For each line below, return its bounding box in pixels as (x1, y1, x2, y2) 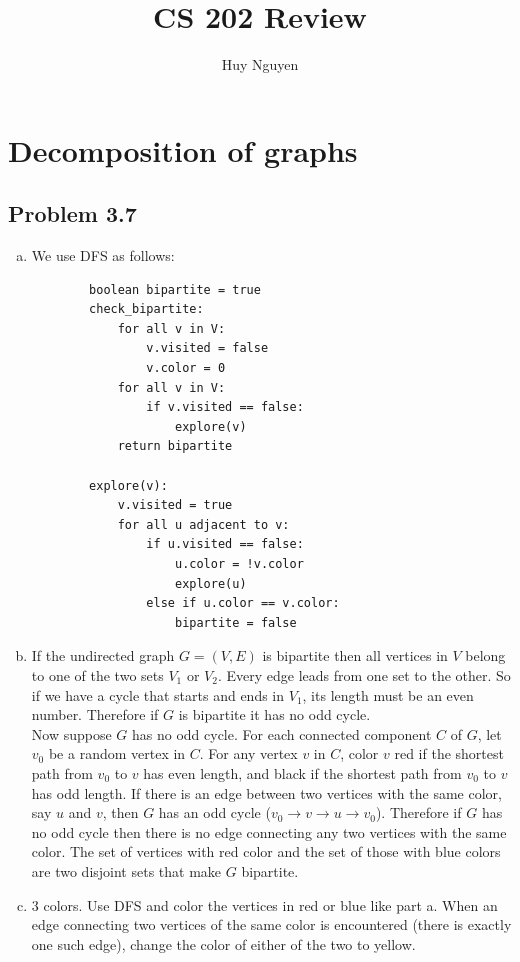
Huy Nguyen (221, 54, 299, 75)
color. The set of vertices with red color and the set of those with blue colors (31, 841, 501, 862)
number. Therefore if (31, 704, 159, 725)
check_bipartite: (89, 302, 204, 317)
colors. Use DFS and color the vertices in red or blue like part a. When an (43, 894, 498, 915)
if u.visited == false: (146, 537, 304, 552)
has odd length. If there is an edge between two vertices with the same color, (31, 782, 502, 803)
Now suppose (31, 723, 112, 744)
